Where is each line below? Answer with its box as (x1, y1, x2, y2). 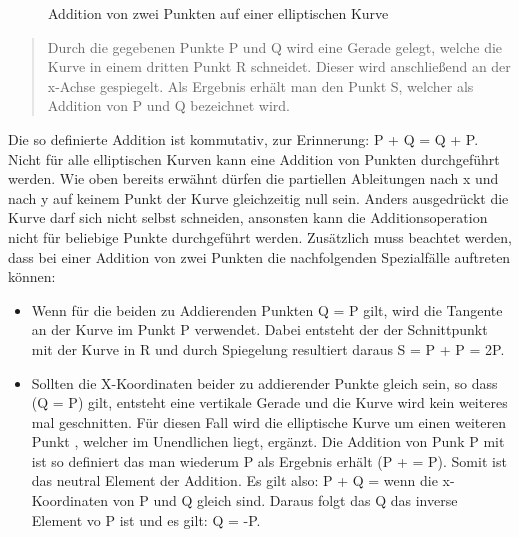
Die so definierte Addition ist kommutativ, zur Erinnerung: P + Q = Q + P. (8, 128, 479, 149)
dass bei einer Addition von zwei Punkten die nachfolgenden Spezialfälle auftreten (8, 246, 511, 267)
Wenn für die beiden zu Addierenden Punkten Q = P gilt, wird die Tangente (31, 299, 503, 320)
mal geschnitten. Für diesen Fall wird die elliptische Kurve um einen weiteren (31, 411, 506, 432)
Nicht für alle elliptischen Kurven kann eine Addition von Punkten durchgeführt (8, 148, 500, 169)
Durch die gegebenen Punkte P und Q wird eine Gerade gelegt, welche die (47, 36, 503, 57)
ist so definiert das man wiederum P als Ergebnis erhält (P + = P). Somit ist (31, 450, 507, 471)
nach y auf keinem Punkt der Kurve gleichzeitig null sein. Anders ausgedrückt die (8, 187, 509, 208)
